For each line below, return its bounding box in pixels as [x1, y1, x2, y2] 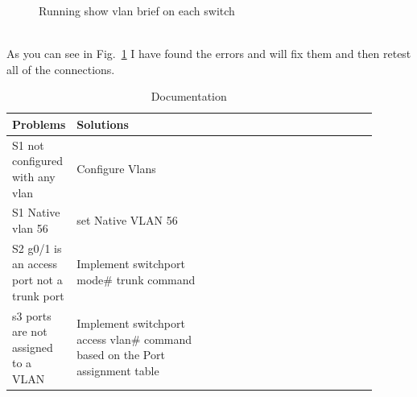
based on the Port [76, 346, 165, 363]
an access [12, 255, 58, 272]
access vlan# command [76, 330, 192, 347]
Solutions [76, 115, 129, 132]
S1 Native [12, 204, 60, 221]
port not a [12, 271, 63, 288]
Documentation [151, 88, 227, 105]
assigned [12, 338, 53, 355]
